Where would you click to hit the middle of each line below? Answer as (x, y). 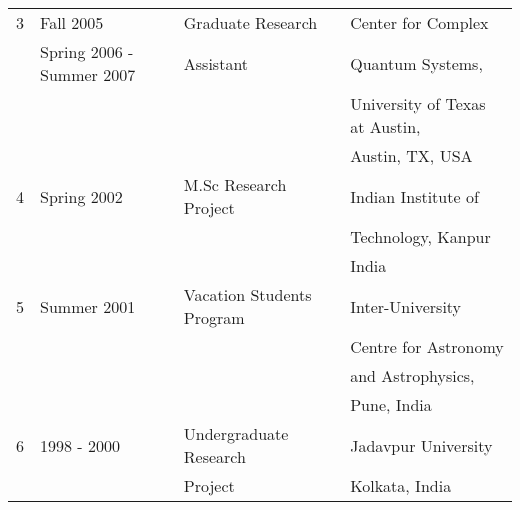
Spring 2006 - (87, 51)
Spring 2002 (81, 196)
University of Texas (418, 103)
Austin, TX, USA (411, 155)
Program (214, 317)
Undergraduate (236, 433)
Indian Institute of (414, 196)
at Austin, (385, 126)
